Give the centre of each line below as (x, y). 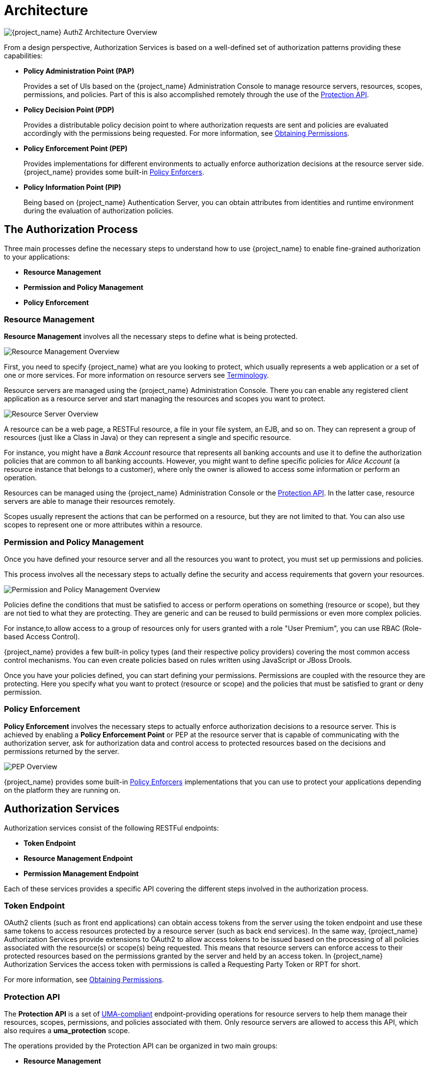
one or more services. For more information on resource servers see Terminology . (136, 375)
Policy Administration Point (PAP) (79, 71)
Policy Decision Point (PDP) (69, 109)
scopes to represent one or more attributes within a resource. (103, 525)
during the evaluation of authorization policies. (99, 210)
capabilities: (23, 55)
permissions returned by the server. (62, 751)
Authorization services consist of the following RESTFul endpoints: (111, 828)
